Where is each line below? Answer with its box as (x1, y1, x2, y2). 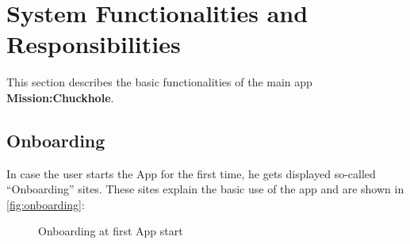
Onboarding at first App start (38, 223, 183, 239)
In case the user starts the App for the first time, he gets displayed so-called (6, 165, 376, 181)
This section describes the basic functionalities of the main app (6, 74, 312, 90)
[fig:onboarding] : (6, 196, 85, 212)
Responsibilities (6, 28, 181, 60)
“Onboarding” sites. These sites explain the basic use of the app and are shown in (6, 181, 404, 197)
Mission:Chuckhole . (6, 89, 114, 105)
